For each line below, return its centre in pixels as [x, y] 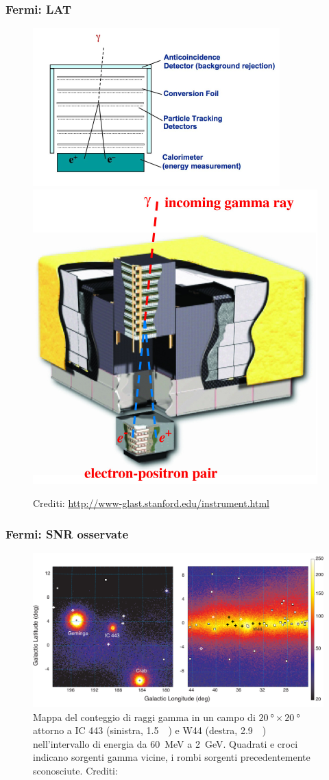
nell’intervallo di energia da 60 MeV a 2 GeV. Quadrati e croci [166, 743]
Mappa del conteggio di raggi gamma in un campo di [144, 717]
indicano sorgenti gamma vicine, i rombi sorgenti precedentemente [172, 757]
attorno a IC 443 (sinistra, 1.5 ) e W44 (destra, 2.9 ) [150, 730]
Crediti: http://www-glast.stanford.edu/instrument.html [151, 503]
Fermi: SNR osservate [67, 533]
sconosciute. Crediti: [75, 771]
